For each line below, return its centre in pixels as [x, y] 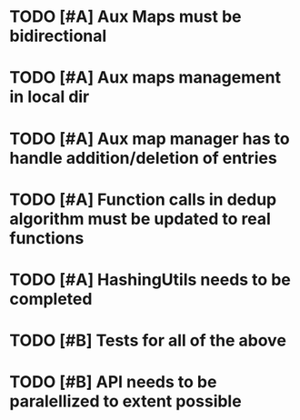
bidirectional [58, 36]
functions [47, 238]
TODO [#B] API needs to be [113, 382]
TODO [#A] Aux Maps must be [126, 17]
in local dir [50, 97]
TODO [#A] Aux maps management [145, 78]
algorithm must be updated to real [140, 219]
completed [51, 299]
